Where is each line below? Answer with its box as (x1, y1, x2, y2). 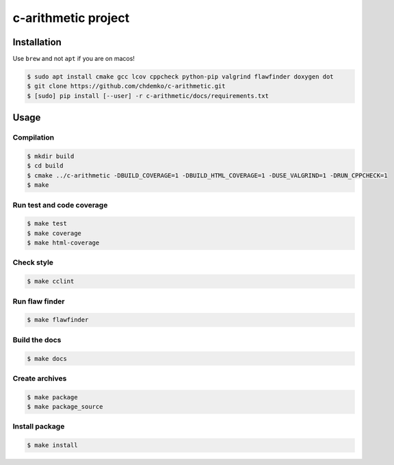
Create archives (12, 373, 67, 383)
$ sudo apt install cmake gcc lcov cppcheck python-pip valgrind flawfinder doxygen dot (27, 73, 334, 81)
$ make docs (27, 355, 68, 362)
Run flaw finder (12, 297, 65, 306)
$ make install (27, 442, 78, 449)
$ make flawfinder (27, 316, 89, 324)
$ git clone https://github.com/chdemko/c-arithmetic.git (27, 82, 226, 90)
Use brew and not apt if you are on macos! (12, 55, 135, 63)
